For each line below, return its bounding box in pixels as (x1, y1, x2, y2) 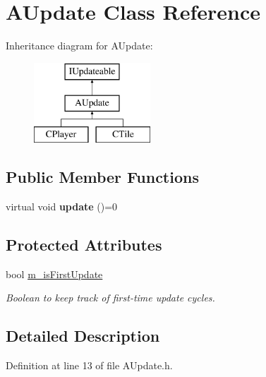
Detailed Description (6, 325, 160, 347)
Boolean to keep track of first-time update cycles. (6, 290, 215, 305)
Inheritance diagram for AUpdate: (6, 38, 153, 53)
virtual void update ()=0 (6, 198, 118, 213)
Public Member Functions (6, 166, 199, 188)
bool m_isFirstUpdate (6, 266, 103, 281)
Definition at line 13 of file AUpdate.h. (6, 358, 173, 373)
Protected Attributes (6, 233, 162, 255)
